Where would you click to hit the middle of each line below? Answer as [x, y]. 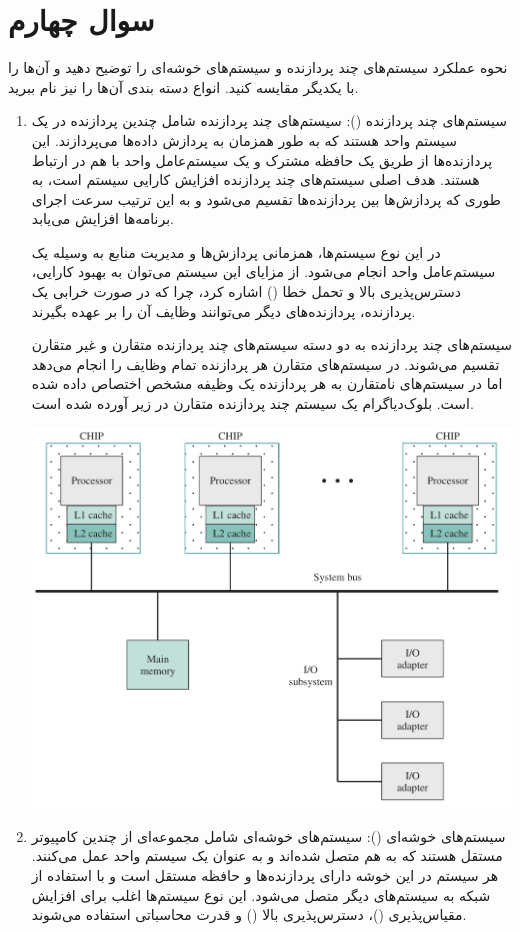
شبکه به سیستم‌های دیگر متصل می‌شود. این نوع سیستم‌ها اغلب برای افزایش [261, 894]
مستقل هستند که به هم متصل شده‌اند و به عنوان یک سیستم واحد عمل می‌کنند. [267, 855]
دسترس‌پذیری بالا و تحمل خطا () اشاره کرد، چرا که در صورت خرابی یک [246, 291]
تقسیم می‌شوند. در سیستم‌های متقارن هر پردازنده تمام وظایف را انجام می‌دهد [265, 363]
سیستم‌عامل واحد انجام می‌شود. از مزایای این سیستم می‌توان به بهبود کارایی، [263, 271]
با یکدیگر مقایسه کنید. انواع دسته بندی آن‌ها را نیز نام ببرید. [183, 86]
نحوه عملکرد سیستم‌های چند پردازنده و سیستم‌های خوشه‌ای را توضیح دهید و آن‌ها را [258, 67]
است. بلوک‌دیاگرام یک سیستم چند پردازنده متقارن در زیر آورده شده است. [252, 403]
